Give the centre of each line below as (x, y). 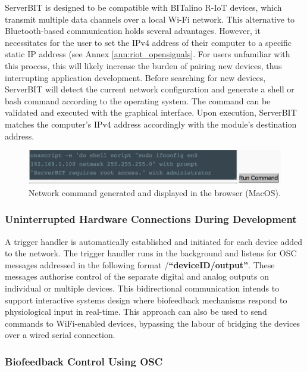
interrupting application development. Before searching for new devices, (135, 77)
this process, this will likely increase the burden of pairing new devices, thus (143, 65)
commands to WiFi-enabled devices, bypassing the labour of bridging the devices (153, 323)
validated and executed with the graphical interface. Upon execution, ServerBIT (151, 112)
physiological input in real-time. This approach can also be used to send (136, 311)
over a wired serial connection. (60, 335)
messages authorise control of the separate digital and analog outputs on (137, 276)
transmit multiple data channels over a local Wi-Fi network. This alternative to (150, 19)
